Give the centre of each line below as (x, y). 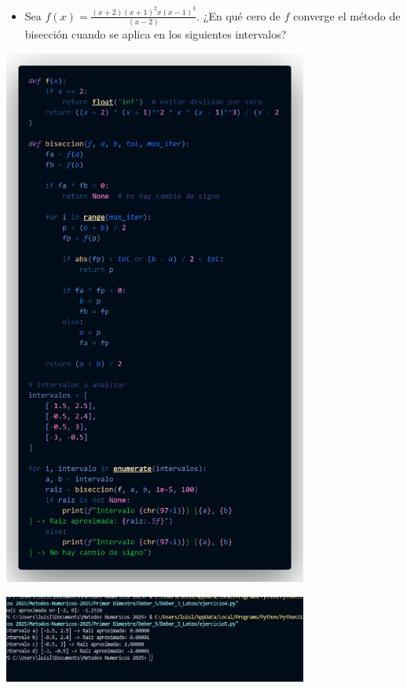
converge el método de (347, 15)
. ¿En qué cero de (239, 15)
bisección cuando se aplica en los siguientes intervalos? (156, 34)
